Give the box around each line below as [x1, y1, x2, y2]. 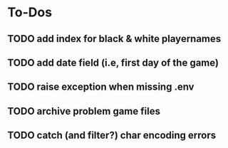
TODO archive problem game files [7, 105, 160, 117]
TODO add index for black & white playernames [7, 33, 222, 45]
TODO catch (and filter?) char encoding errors [7, 129, 216, 142]
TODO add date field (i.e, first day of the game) [7, 56, 219, 68]
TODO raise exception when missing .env [7, 81, 195, 93]
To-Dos [7, 4, 52, 21]
